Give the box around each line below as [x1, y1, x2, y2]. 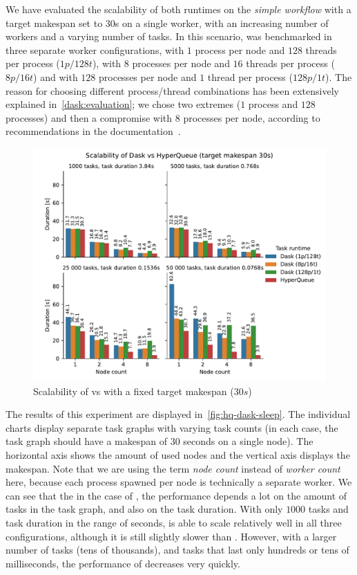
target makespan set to [6, 15, 103, 30]
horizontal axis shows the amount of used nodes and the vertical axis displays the [6, 447, 350, 462]
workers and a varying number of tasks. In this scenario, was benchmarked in [6, 29, 332, 44]
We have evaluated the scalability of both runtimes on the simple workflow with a [6, 2, 351, 16]
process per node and [195, 42, 285, 57]
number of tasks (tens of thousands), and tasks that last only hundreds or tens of [6, 542, 349, 557]
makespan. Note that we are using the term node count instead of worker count [6, 461, 340, 475]
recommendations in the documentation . [6, 124, 181, 138]
